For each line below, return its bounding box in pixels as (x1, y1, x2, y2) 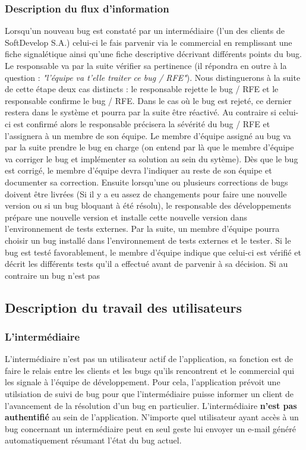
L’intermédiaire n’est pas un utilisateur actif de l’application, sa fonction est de (5, 353, 293, 365)
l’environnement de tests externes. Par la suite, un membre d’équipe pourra (5, 222, 280, 235)
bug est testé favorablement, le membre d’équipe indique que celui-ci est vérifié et (5, 246, 301, 258)
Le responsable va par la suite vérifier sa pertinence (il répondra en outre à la (5, 59, 287, 71)
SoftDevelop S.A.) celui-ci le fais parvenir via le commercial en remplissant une (5, 36, 292, 48)
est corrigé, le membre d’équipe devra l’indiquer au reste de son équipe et (5, 164, 272, 177)
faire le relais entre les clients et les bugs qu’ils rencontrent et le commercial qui (5, 364, 295, 376)
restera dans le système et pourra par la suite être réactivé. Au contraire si (5, 106, 276, 118)
